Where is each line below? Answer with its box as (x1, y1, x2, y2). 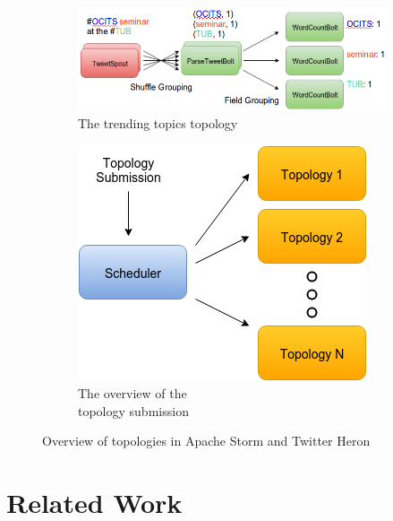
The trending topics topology (78, 114, 238, 133)
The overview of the (78, 384, 187, 403)
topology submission (78, 401, 189, 420)
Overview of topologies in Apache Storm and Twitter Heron (42, 431, 371, 450)
